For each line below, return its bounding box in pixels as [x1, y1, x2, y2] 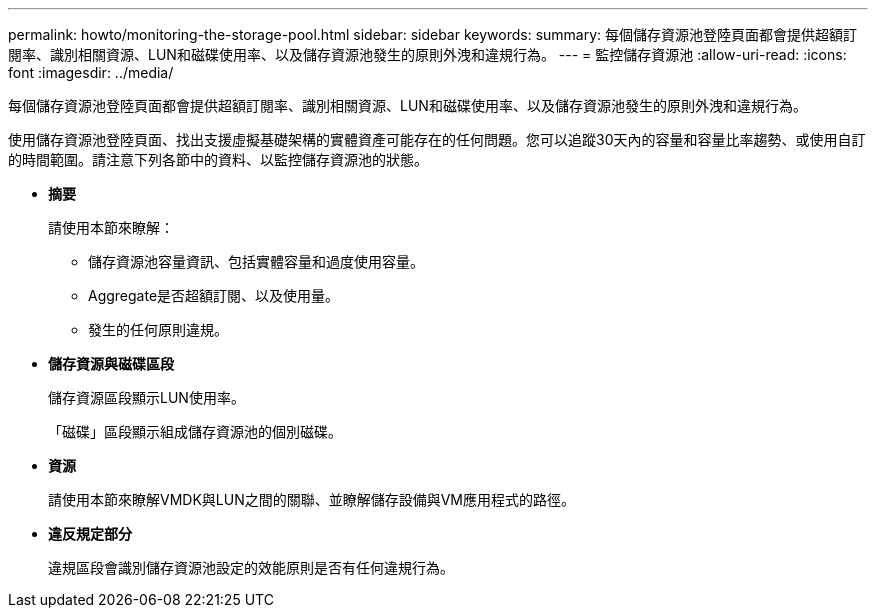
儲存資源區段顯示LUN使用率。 [48, 389, 245, 406]
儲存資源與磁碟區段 [48, 355, 174, 372]
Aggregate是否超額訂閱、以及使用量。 [88, 287, 340, 304]
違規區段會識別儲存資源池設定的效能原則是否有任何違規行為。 [48, 559, 454, 576]
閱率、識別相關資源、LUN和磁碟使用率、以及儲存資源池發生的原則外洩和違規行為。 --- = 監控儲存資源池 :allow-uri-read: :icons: [8, 46, 847, 63]
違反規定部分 [48, 525, 132, 542]
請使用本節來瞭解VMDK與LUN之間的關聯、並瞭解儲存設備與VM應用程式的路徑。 [48, 491, 576, 508]
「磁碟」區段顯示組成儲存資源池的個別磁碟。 [48, 423, 342, 440]
